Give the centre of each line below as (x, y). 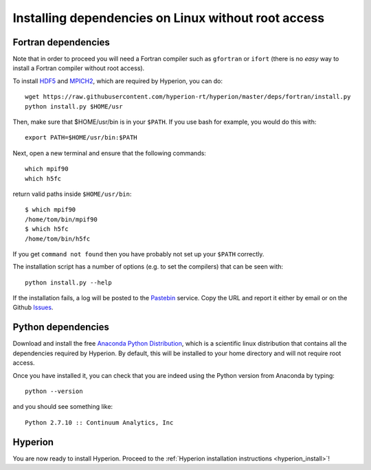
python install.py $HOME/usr (74, 106)
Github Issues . (33, 307)
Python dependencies (61, 327)
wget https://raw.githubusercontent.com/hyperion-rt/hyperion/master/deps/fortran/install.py (188, 97)
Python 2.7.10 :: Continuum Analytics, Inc (99, 422)
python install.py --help (69, 282)
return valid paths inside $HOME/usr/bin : (72, 194)
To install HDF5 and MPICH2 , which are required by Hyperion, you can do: (118, 81)
